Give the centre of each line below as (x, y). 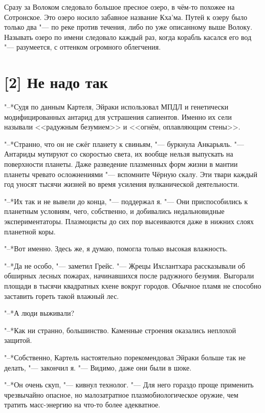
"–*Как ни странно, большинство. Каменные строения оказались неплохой (120, 330)
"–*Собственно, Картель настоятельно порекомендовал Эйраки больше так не (125, 357)
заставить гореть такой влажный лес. (62, 296)
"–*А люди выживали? (39, 313)
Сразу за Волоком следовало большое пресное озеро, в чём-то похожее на (119, 7)
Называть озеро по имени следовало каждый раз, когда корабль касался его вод (128, 37)
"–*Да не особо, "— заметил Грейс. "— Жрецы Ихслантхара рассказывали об (125, 265)
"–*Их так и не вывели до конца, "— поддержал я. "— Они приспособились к (126, 201)
